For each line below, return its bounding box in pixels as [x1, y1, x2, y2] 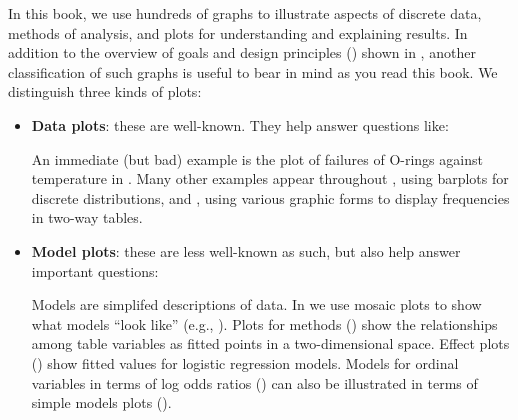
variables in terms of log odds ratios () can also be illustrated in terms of [31, 372, 478, 393]
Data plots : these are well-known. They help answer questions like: [31, 114, 449, 135]
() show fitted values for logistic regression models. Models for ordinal [31, 352, 459, 373]
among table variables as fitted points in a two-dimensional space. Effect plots [31, 333, 510, 354]
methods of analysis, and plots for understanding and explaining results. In [8, 22, 468, 43]
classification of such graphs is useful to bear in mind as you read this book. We [8, 61, 498, 82]
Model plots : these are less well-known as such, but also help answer [31, 240, 461, 261]
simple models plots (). [31, 392, 172, 413]
